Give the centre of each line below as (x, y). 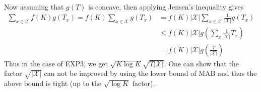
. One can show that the (201, 63)
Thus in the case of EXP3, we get (56, 63)
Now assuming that (34, 7)
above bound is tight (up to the (53, 83)
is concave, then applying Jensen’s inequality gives (166, 7)
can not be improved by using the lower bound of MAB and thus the (150, 73)
